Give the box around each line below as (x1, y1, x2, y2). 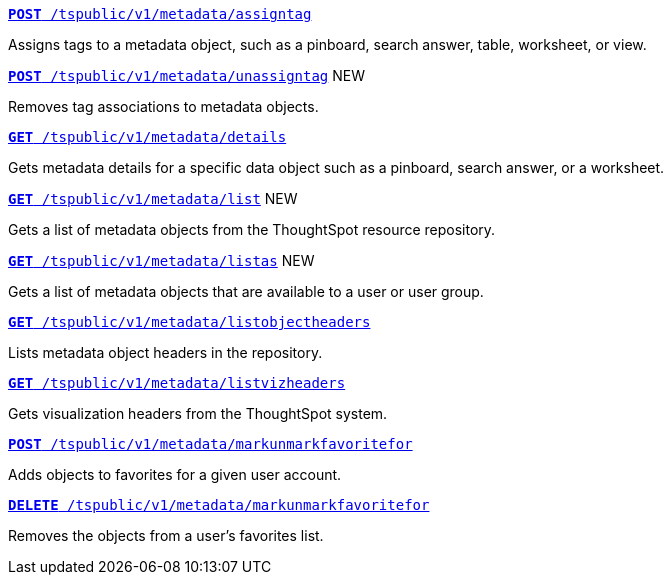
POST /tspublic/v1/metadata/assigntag (8, 6, 312, 22)
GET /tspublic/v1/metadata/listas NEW (8, 252, 315, 269)
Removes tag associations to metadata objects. (8, 98, 319, 115)
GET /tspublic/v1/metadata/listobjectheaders (8, 314, 371, 330)
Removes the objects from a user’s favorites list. (8, 527, 324, 544)
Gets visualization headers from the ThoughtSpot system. (8, 405, 388, 422)
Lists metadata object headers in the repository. (8, 344, 323, 361)
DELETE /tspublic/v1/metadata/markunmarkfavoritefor (8, 497, 430, 513)
